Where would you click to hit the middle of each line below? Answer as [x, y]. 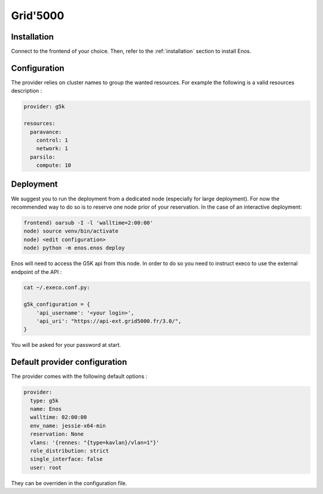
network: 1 [52, 149]
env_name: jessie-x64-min [68, 426]
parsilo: [43, 157]
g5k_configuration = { [57, 304]
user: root [46, 467]
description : [27, 91]
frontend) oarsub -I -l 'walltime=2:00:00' [89, 222]
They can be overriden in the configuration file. [69, 483]
